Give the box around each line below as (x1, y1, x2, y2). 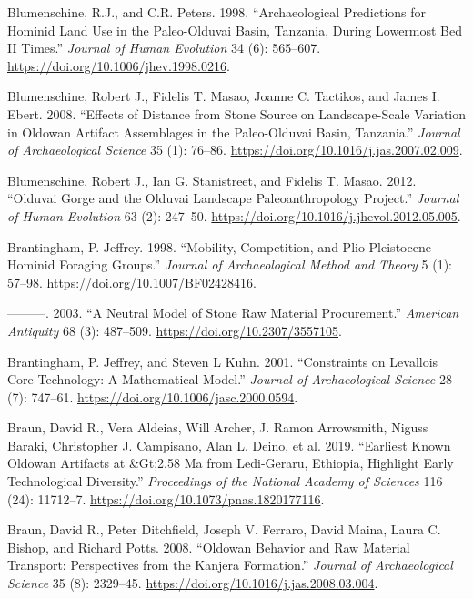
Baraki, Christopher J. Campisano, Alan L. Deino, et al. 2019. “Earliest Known (7, 435, 451, 454)
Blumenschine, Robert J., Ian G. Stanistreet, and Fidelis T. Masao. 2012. (7, 170, 417, 189)
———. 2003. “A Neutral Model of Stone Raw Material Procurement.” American (7, 303, 459, 322)
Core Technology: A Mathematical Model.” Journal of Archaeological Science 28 (7, 370, 452, 389)
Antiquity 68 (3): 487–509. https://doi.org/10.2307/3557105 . (7, 320, 342, 340)
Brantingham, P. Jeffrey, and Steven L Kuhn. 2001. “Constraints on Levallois (7, 351, 438, 371)
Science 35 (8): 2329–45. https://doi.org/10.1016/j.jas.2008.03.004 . (7, 574, 378, 593)
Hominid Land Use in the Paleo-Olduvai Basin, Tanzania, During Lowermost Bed (7, 20, 463, 39)
